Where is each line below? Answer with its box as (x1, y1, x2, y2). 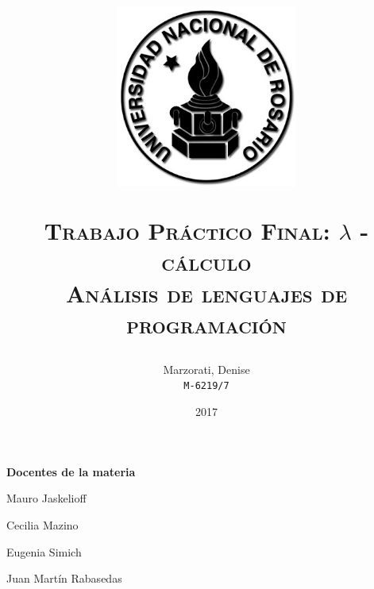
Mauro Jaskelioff (6, 490, 87, 506)
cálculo (161, 245, 252, 278)
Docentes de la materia (6, 463, 136, 479)
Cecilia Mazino (6, 516, 79, 533)
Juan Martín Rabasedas (6, 570, 122, 587)
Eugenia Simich (6, 543, 82, 560)
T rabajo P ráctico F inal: (44, 214, 330, 247)
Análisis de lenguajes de (65, 276, 348, 309)
